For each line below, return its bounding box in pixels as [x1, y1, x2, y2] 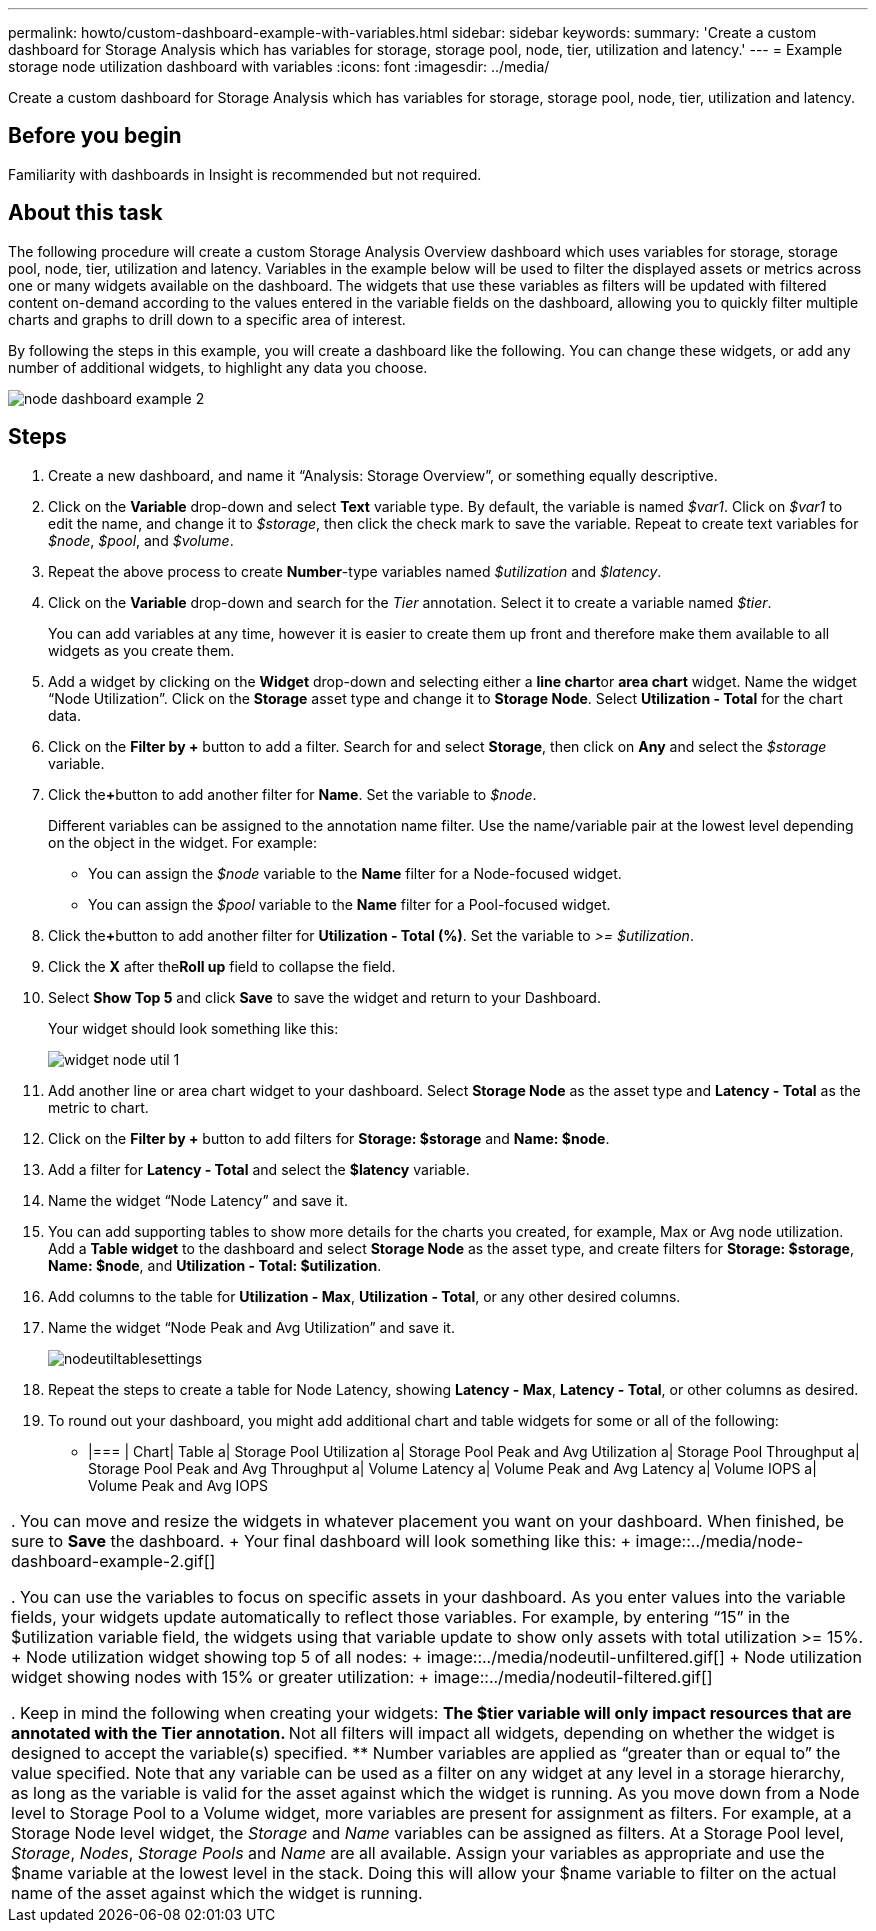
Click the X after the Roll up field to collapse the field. [48, 957, 396, 975]
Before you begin [8, 123, 182, 149]
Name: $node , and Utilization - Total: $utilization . [48, 1256, 382, 1274]
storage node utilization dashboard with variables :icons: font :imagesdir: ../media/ [8, 58, 550, 75]
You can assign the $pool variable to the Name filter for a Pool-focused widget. [88, 895, 611, 913]
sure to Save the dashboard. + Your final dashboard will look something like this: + [11, 1530, 632, 1551]
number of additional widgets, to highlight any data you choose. [8, 358, 428, 376]
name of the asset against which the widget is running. [11, 1882, 423, 1903]
